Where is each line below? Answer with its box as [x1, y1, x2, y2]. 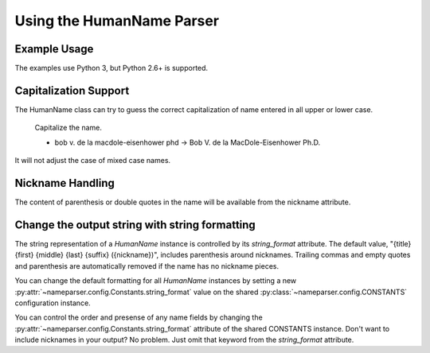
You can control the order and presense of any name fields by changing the [14, 312, 263, 322]
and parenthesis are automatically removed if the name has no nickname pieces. [14, 261, 279, 270]
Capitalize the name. [34, 123, 103, 133]
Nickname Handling [14, 176, 115, 190]
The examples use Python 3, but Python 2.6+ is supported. [14, 64, 209, 73]
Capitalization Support [14, 83, 130, 97]
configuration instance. [14, 298, 91, 308]
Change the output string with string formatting [14, 218, 256, 231]
